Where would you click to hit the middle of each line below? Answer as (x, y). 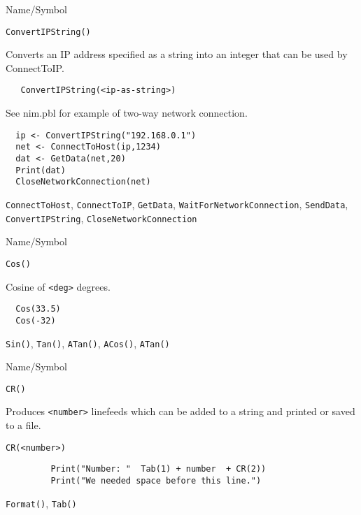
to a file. (23, 425)
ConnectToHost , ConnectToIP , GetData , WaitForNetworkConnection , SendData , (177, 204)
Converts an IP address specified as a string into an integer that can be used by (177, 54)
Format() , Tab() (41, 503)
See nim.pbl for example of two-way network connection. (127, 113)
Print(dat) (41, 170)
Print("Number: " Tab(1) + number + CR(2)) (158, 469)
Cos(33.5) (38, 309)
